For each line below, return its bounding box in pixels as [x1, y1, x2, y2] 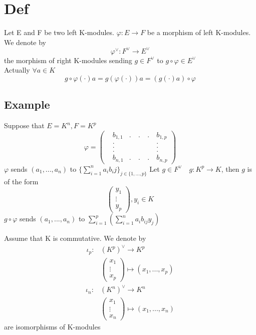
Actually [4, 65, 30, 75]
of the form [4, 176, 39, 186]
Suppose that [4, 120, 45, 131]
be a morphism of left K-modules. [147, 27, 251, 38]
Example [4, 97, 50, 112]
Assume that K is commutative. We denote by [4, 233, 146, 243]
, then [221, 163, 239, 174]
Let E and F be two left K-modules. [4, 27, 114, 38]
